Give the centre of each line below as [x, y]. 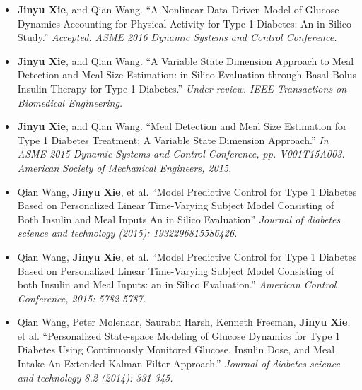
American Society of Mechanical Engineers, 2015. [124, 167]
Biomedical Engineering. [70, 102]
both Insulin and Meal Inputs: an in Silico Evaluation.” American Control [177, 284]
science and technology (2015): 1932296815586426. [127, 233]
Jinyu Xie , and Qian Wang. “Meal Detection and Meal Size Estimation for [182, 126]
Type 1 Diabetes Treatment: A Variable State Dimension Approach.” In [173, 140]
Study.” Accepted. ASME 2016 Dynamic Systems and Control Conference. [177, 37]
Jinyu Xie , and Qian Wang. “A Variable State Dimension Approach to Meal [186, 60]
